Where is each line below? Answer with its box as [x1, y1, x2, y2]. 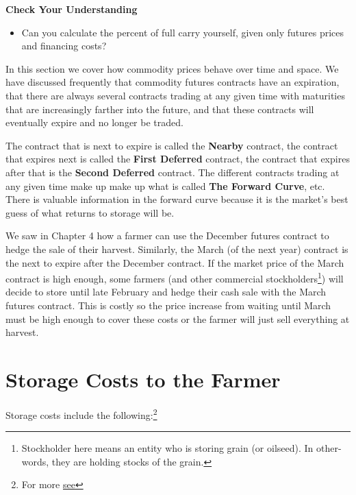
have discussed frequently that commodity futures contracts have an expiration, [5, 75, 340, 89]
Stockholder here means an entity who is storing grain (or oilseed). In [21, 441, 314, 455]
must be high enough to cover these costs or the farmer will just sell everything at [5, 311, 350, 326]
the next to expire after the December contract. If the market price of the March [5, 255, 344, 269]
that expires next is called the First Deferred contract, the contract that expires [5, 152, 350, 166]
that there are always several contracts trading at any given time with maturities [5, 88, 345, 102]
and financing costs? [21, 38, 107, 53]
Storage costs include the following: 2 [5, 405, 157, 422]
